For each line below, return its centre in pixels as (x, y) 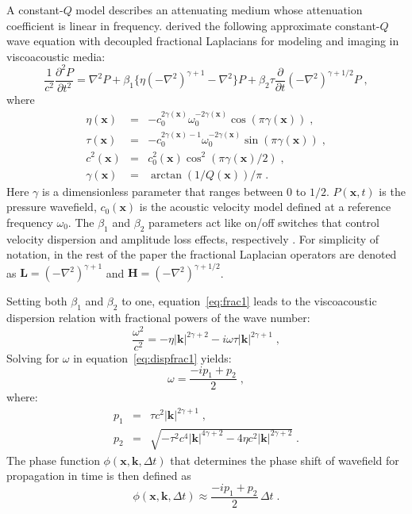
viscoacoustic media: (56, 56)
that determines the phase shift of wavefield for (285, 460)
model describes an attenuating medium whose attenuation (219, 10)
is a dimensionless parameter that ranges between (163, 191)
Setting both (37, 301)
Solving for (33, 357)
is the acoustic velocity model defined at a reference (265, 207)
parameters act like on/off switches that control (264, 222)
